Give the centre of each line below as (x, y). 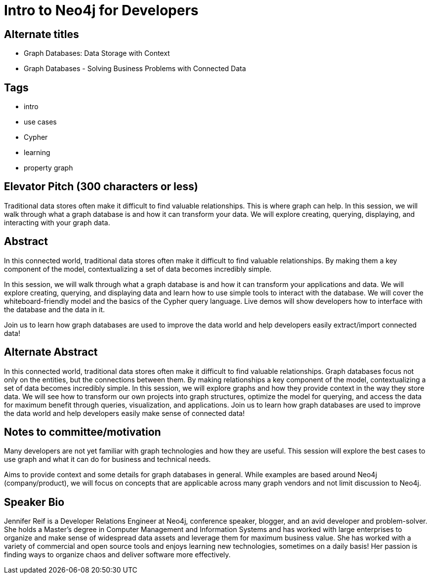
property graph (48, 168)
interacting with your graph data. (57, 222)
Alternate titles (42, 34)
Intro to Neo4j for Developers (101, 10)
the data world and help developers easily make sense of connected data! (124, 413)
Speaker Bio (34, 502)
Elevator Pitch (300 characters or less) (101, 187)
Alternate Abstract (51, 352)
